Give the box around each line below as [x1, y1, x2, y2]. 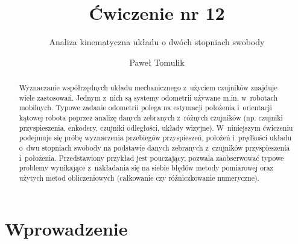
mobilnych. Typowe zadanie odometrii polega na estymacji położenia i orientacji [19, 102, 272, 113]
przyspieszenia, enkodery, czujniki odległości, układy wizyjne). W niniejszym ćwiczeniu [19, 122, 293, 133]
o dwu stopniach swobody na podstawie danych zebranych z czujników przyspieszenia [19, 143, 290, 153]
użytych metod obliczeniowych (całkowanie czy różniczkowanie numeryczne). [19, 173, 259, 183]
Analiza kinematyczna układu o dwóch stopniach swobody [49, 36, 265, 48]
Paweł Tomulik [129, 55, 185, 68]
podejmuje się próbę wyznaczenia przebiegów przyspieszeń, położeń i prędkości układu [19, 133, 292, 143]
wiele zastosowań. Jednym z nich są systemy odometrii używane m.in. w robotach [19, 92, 278, 102]
